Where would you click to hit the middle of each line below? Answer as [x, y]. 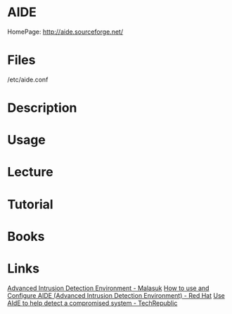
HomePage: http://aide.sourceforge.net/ [65, 32]
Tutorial [31, 204]
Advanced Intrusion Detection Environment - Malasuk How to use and [108, 288]
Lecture [31, 172]
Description [42, 108]
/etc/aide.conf [28, 79]
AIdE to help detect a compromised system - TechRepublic [92, 303]
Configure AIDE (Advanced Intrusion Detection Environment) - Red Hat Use [116, 295]
